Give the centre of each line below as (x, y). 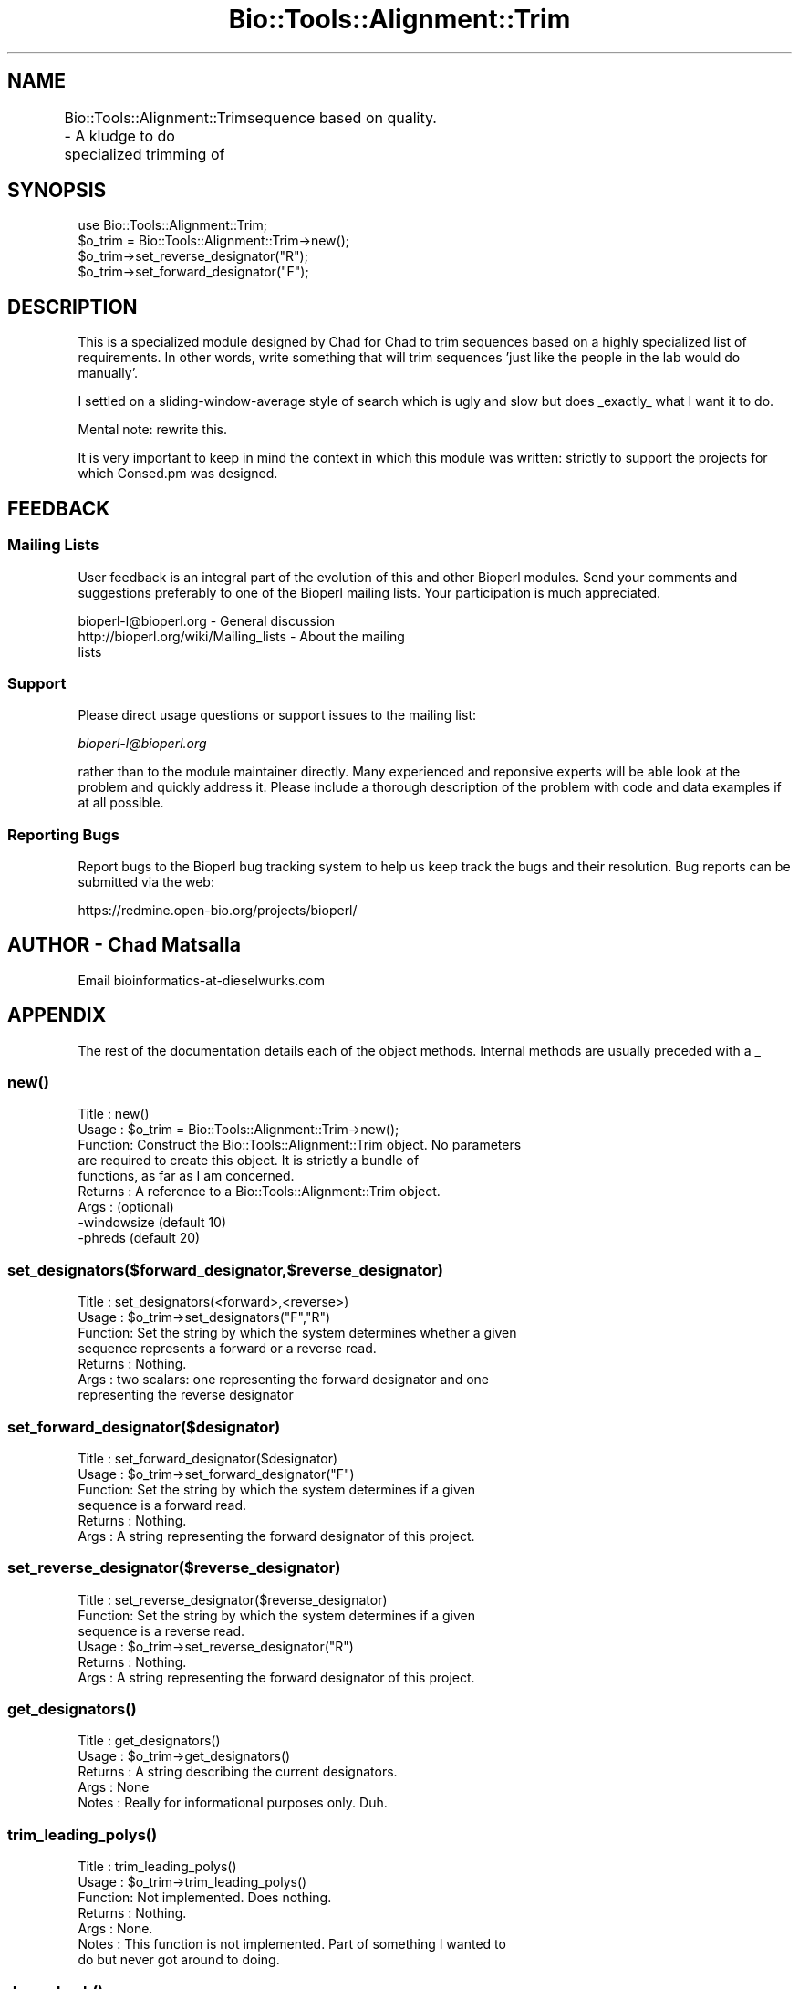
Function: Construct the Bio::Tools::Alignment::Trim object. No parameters (300, 1145)
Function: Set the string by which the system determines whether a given (297, 1333)
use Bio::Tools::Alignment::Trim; (172, 225)
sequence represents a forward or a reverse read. (227, 1349)
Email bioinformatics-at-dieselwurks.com (201, 980)
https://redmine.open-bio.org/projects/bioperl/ (218, 910)
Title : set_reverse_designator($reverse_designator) (233, 1599)
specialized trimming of (145, 154)
